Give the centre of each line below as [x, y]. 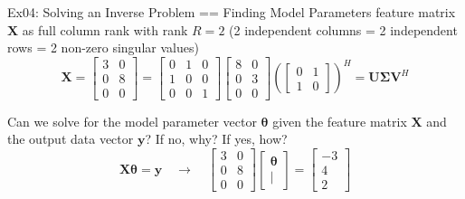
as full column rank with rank [105, 29]
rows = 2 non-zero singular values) [103, 47]
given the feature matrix [340, 121]
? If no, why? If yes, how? [216, 139]
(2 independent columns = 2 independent [343, 29]
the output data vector [71, 139]
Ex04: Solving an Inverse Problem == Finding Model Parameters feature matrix [232, 12]
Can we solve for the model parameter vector [132, 121]
